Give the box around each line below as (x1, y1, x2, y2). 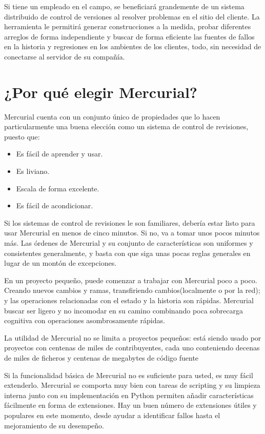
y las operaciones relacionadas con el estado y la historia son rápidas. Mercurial (4, 295, 254, 305)
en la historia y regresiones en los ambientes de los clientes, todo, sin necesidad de (4, 41, 261, 52)
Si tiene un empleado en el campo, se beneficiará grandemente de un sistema (4, 1, 244, 11)
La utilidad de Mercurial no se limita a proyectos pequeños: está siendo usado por (4, 332, 261, 343)
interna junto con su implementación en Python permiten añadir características (4, 389, 254, 400)
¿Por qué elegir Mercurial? (4, 81, 198, 102)
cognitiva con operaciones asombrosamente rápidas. (4, 315, 165, 326)
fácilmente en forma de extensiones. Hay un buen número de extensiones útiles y (4, 400, 257, 410)
